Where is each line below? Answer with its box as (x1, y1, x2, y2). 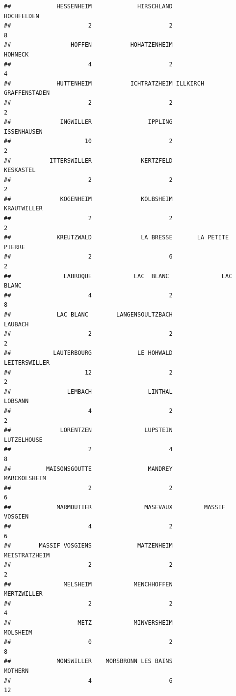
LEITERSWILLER (4, 359, 50, 366)
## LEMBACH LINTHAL (4, 388, 173, 395)
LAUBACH (4, 320, 29, 328)
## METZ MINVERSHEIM (4, 619, 173, 626)
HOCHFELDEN (4, 12, 39, 20)
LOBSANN (4, 398, 29, 405)
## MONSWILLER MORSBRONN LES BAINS (4, 658, 173, 665)
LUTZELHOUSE (4, 436, 43, 443)
